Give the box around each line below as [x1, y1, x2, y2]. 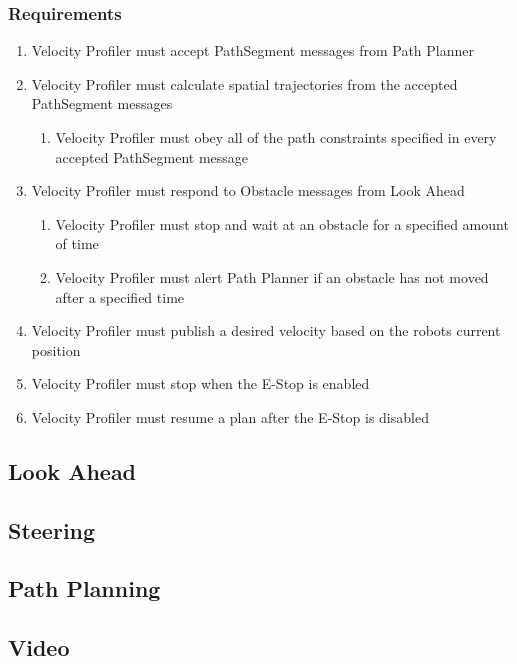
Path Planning [8, 573, 161, 604]
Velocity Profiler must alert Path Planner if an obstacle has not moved [55, 266, 489, 287]
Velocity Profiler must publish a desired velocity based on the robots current [31, 320, 501, 341]
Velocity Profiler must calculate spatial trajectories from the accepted [31, 73, 458, 94]
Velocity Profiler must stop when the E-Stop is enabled [31, 373, 370, 394]
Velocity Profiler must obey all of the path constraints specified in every [55, 127, 497, 147]
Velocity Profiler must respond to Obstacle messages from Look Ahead [31, 180, 465, 201]
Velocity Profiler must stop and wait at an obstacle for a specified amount [55, 213, 509, 234]
